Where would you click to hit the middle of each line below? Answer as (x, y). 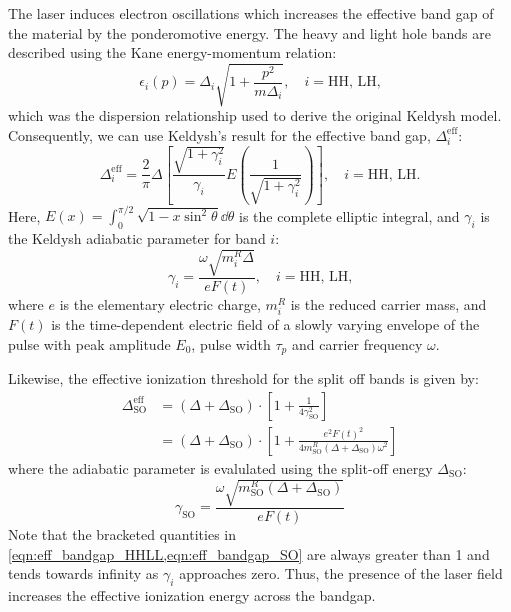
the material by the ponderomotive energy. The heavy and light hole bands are (249, 32)
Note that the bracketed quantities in (122, 534)
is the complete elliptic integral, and (349, 215)
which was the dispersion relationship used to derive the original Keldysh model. (255, 115)
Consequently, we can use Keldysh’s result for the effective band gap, (219, 134)
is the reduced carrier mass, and (388, 304)
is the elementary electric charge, (160, 304)
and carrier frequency (357, 343)
